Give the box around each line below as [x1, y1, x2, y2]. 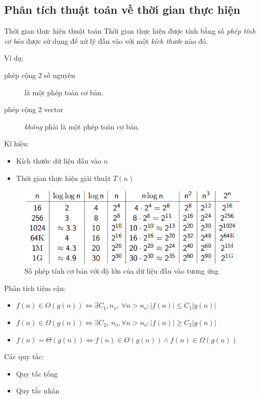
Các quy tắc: [4, 351, 44, 362]
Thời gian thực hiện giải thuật [16, 172, 111, 183]
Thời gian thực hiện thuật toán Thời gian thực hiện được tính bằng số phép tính [4, 25, 256, 36]
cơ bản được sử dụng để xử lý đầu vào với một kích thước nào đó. [4, 35, 208, 46]
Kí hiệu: [4, 138, 30, 149]
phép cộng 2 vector [4, 104, 63, 115]
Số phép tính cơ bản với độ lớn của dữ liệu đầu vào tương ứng [24, 265, 219, 276]
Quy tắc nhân [16, 385, 60, 396]
